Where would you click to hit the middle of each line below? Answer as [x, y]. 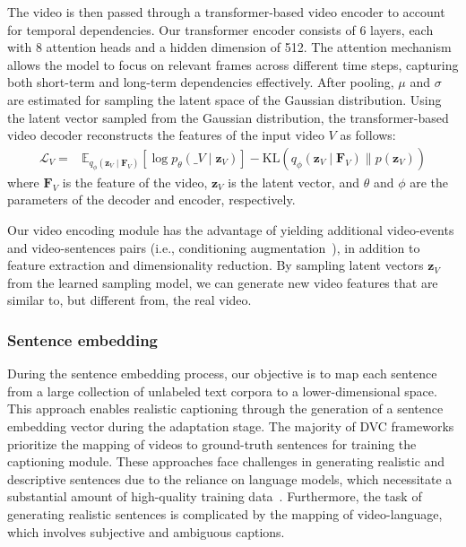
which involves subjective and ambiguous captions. [146, 531]
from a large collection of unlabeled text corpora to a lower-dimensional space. [222, 391]
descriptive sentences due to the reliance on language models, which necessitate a [230, 478]
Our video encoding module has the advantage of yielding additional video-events [231, 230]
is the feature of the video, [135, 182]
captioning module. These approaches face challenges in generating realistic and [226, 461]
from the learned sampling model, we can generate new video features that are [223, 282]
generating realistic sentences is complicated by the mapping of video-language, [225, 513]
